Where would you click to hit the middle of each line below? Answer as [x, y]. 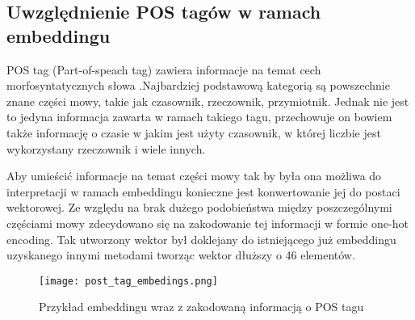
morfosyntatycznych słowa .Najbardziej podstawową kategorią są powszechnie [198, 85]
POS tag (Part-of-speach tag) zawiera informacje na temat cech [164, 69]
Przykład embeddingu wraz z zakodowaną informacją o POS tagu [201, 307]
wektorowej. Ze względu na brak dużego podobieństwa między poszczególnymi [199, 207]
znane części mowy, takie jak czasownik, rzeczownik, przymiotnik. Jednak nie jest [208, 101]
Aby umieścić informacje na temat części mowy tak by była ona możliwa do [194, 176]
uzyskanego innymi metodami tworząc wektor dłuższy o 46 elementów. [181, 255]
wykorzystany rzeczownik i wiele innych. [106, 148]
